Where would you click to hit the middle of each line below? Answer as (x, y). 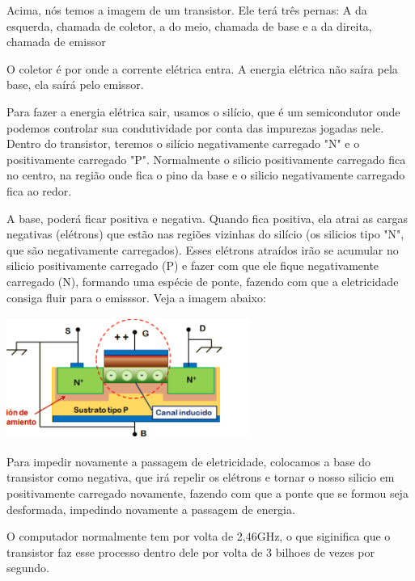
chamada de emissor (56, 42)
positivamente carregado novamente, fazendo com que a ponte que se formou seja (207, 493)
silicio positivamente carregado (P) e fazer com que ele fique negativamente (193, 265)
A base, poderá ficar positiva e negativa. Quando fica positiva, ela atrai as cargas (207, 218)
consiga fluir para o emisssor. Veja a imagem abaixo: (136, 297)
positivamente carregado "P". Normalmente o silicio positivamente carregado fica (206, 159)
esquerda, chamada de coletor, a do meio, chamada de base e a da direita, (189, 25)
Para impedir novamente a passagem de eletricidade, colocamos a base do (189, 461)
